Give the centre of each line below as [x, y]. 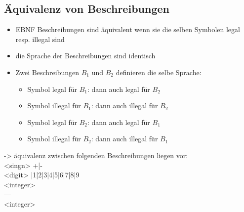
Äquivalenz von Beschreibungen [87, 9]
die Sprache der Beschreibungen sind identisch [85, 56]
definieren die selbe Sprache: [159, 72]
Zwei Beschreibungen [47, 72]
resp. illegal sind [40, 39]
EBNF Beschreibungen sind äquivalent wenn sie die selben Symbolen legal [128, 29]
